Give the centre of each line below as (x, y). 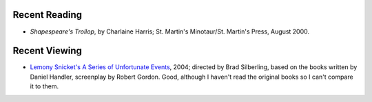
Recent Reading (48, 15)
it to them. (44, 86)
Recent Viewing (48, 51)
